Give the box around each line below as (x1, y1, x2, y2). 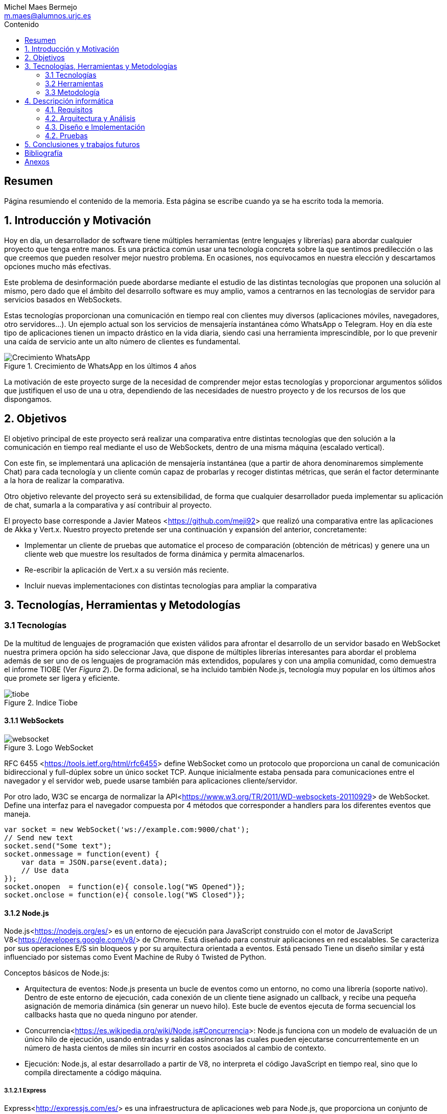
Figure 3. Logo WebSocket (4, 743, 93, 752)
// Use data (21, 866, 69, 874)
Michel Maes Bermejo (4, 3, 77, 11)
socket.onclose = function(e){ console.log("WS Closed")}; (4, 890, 246, 899)
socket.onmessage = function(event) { (4, 849, 159, 858)
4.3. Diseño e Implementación (45, 123, 145, 131)
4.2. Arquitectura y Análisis (45, 114, 136, 123)
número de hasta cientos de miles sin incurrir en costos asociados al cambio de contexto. (25, 1044, 326, 1053)
